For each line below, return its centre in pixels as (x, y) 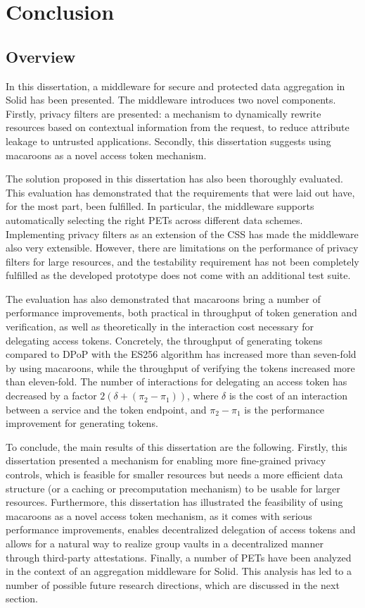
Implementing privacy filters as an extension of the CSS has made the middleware (182, 234)
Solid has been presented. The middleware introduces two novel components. (171, 100)
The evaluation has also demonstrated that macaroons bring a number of (163, 298)
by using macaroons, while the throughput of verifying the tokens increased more (180, 367)
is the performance (284, 409)
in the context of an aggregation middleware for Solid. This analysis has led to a (179, 571)
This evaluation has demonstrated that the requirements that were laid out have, (180, 192)
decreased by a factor (51, 396)
